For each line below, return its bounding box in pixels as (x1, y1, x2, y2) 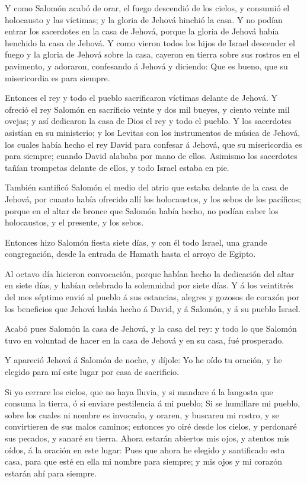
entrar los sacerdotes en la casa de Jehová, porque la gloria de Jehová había (5, 25, 279, 37)
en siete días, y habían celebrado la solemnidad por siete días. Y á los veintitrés (5, 279, 293, 291)
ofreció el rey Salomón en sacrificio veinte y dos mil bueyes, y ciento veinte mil (5, 103, 290, 115)
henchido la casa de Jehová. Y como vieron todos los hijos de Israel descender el (5, 36, 295, 49)
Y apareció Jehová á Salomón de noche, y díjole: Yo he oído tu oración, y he (5, 354, 282, 366)
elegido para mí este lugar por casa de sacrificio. (5, 366, 179, 378)
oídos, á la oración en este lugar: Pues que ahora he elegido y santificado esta (5, 443, 285, 456)
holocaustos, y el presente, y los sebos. (5, 216, 144, 228)
